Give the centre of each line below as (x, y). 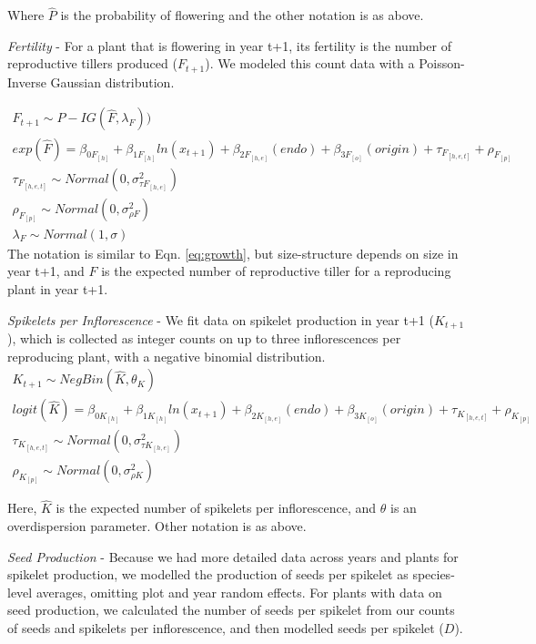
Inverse (27, 82)
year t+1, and (46, 271)
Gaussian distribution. (112, 82)
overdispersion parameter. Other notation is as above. (157, 526)
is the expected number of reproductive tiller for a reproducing (276, 271)
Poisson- (442, 63)
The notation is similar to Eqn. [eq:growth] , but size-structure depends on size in (233, 253)
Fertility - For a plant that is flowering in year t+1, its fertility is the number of (229, 45)
